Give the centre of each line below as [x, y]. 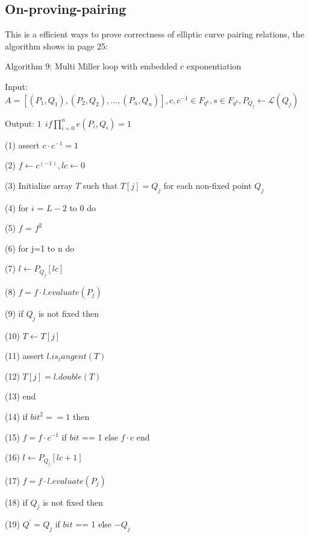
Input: [16, 86]
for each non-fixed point [208, 185]
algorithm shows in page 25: [56, 46]
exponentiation [214, 66]
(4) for [17, 207]
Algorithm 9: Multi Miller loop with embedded [91, 66]
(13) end [20, 396]
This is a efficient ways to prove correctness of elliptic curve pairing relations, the [154, 34]
